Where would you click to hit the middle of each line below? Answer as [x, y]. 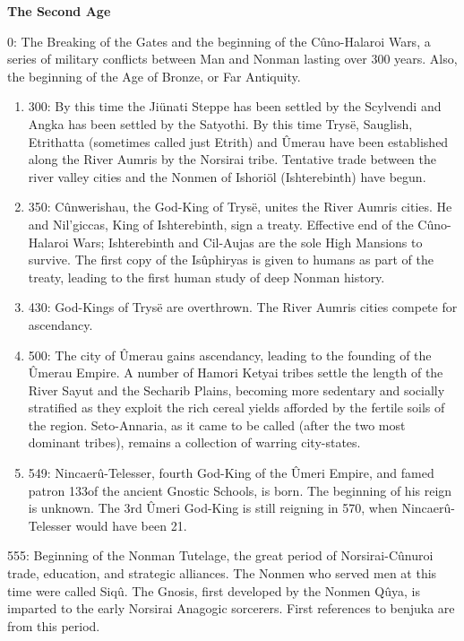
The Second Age [59, 11]
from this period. [54, 625]
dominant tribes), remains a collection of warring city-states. [194, 442]
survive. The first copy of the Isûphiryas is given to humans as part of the [231, 260]
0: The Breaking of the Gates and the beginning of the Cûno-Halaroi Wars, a [219, 41]
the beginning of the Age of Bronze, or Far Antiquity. [154, 76]
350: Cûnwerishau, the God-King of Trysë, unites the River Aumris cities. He [240, 207]
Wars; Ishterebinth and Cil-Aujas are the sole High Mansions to [248, 242]
